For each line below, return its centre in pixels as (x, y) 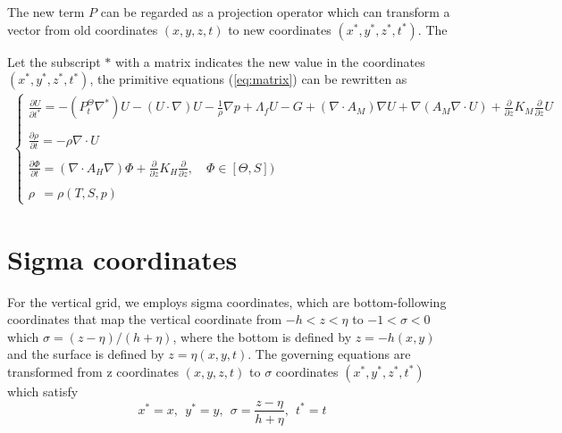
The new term (46, 12)
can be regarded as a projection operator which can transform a (275, 12)
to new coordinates (280, 29)
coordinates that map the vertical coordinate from (145, 319)
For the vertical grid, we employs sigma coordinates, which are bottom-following (227, 301)
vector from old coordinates (83, 29)
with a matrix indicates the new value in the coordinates (270, 61)
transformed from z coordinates (93, 371)
